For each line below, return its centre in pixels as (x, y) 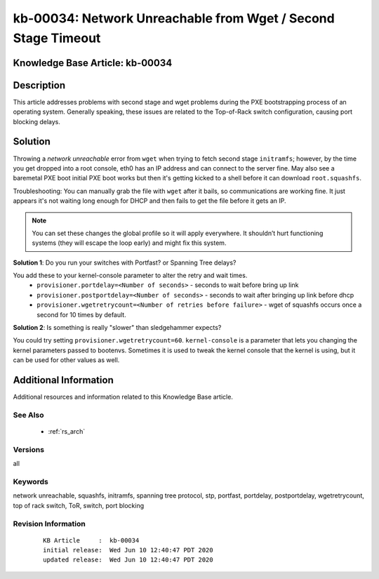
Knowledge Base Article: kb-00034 (93, 63)
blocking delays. (37, 121)
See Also (28, 415)
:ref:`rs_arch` (67, 432)
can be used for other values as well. (66, 360)
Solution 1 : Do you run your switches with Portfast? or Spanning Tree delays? (125, 262)
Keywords (31, 481)
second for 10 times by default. (81, 314)
